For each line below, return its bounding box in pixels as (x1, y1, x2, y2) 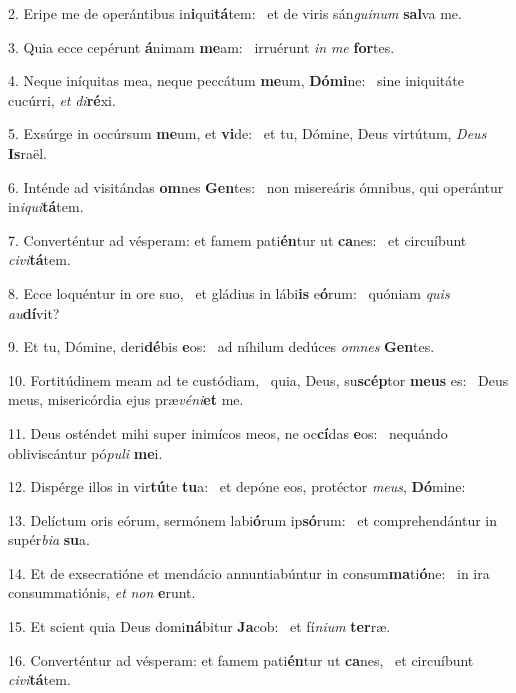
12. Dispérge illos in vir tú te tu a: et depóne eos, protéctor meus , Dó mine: (8, 476, 466, 497)
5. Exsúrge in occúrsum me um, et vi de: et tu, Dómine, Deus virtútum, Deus (8, 123, 487, 144)
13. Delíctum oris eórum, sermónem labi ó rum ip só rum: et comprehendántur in (8, 509, 498, 530)
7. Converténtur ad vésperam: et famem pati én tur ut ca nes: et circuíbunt (8, 229, 467, 250)
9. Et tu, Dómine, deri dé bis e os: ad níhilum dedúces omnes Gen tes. (8, 336, 435, 357)
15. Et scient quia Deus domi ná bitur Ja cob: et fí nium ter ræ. (8, 616, 391, 637)
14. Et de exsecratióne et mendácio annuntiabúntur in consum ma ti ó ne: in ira (8, 562, 490, 583)
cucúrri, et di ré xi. (8, 89, 116, 110)
